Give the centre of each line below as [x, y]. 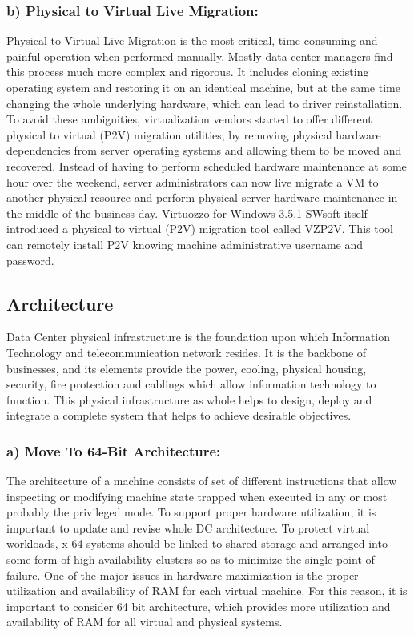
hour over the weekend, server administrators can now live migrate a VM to [193, 181]
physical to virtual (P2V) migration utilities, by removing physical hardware [194, 134]
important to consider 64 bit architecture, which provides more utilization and [199, 606]
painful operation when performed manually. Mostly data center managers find [200, 56]
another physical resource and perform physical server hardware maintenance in [202, 197]
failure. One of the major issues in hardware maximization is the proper [183, 575]
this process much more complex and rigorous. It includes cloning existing [188, 72]
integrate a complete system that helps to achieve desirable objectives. [179, 415]
